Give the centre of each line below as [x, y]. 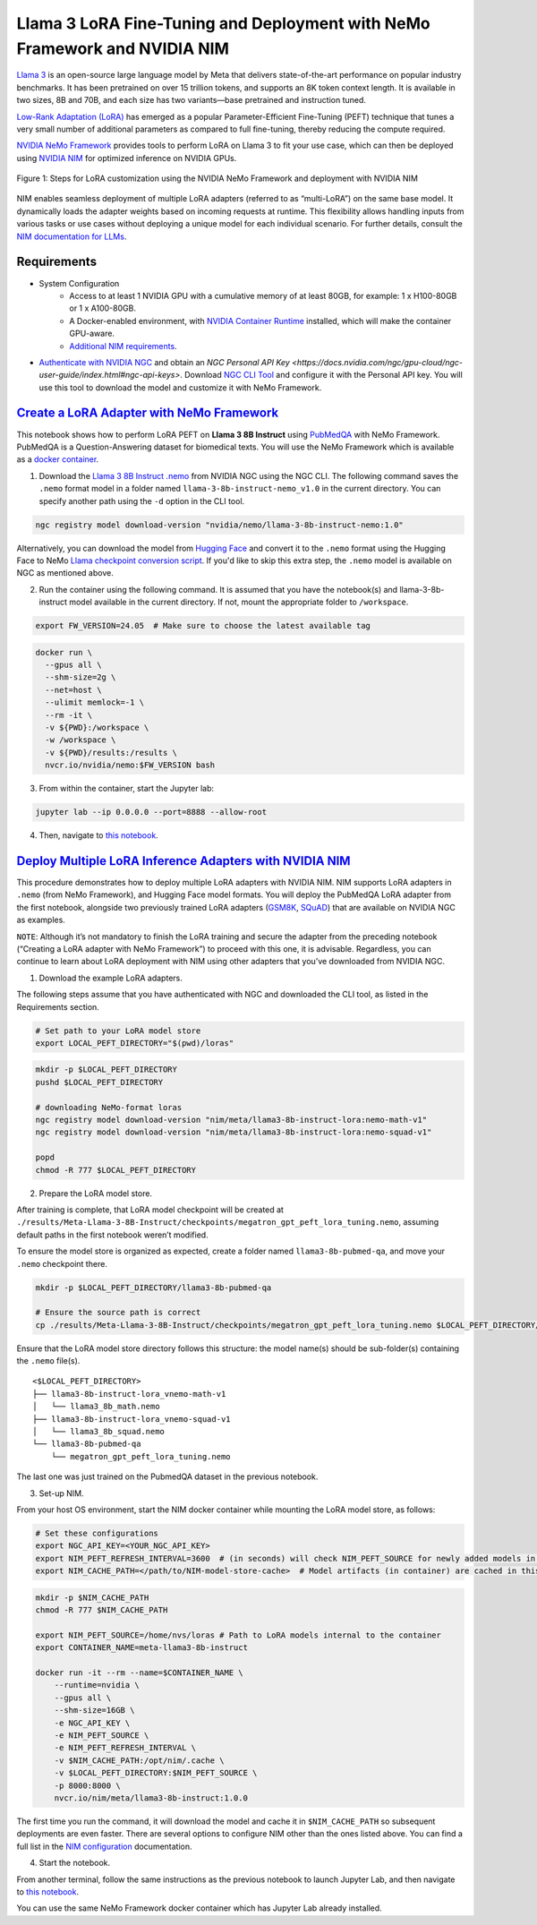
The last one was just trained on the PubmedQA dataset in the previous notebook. [167, 1476]
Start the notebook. [75, 1863]
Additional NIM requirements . [124, 346]
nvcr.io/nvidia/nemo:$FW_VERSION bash [130, 765]
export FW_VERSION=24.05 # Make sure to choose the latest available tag [203, 626]
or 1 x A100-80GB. [102, 308]
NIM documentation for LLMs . [72, 236]
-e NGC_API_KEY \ [92, 1723]
